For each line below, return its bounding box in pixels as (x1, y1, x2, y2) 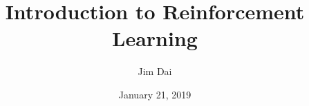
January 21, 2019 (118, 87, 191, 101)
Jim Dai (138, 64, 172, 78)
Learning (112, 24, 198, 52)
